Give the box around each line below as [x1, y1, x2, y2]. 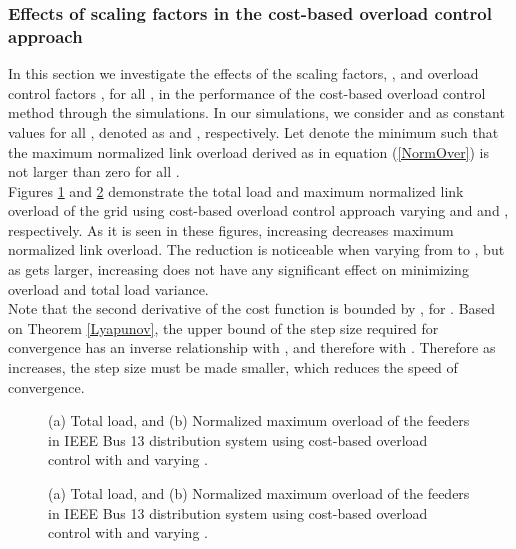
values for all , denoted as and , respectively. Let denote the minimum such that [8, 121, 499, 142]
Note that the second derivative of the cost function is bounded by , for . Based [8, 298, 496, 319]
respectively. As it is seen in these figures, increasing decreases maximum [8, 219, 454, 240]
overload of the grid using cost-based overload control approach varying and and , [8, 200, 509, 221]
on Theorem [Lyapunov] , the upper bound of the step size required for [8, 317, 439, 338]
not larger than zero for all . [8, 161, 180, 182]
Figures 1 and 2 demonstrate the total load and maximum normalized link [8, 180, 464, 201]
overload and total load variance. [8, 278, 209, 299]
